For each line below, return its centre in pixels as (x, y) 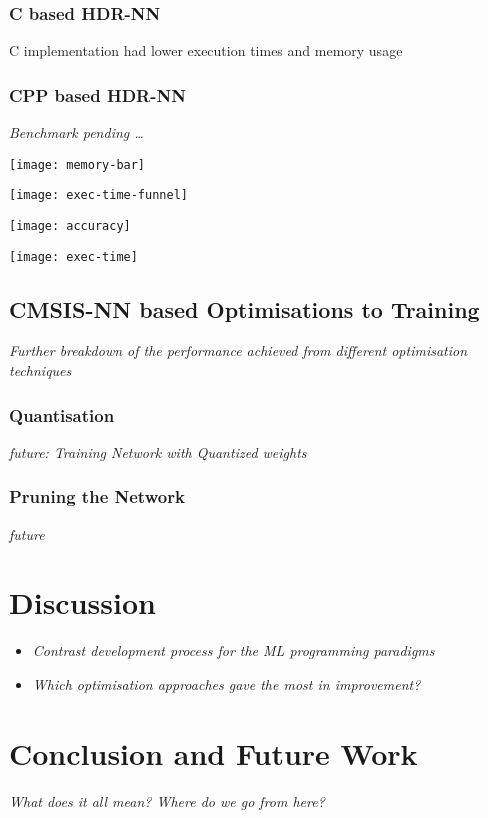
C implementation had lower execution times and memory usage (206, 50)
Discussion (82, 602)
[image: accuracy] (70, 225)
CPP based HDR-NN (97, 94)
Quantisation (62, 414)
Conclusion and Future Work (213, 752)
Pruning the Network (97, 496)
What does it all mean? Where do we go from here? (167, 800)
